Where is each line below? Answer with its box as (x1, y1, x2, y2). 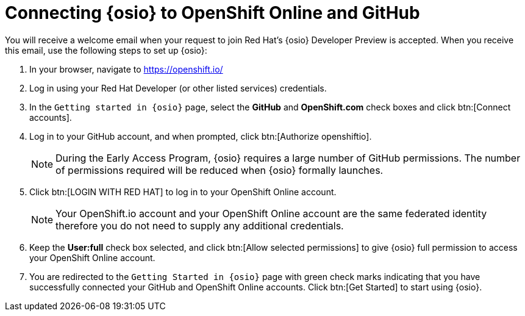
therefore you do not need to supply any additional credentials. (55, 219, 344, 232)
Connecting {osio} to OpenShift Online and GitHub (5, 2, 420, 23)
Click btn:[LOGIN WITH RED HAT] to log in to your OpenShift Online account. (29, 186, 337, 197)
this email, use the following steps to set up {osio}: (5, 45, 207, 56)
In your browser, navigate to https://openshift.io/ (29, 63, 223, 74)
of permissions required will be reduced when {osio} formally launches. (55, 163, 384, 176)
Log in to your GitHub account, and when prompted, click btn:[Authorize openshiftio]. (29, 131, 372, 142)
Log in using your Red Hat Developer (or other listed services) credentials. (29, 82, 327, 93)
